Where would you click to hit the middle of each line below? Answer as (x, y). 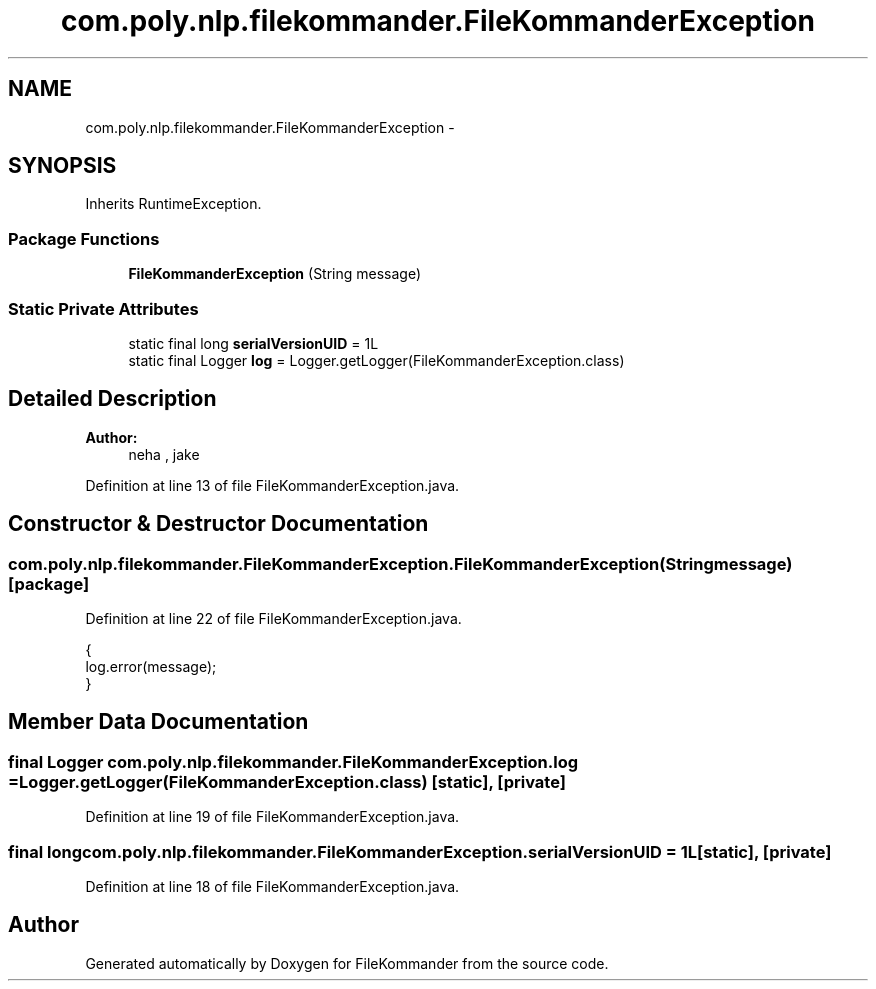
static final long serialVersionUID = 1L (253, 343)
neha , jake (164, 454)
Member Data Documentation (158, 722)
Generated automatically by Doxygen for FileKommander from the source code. (347, 963)
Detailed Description (112, 399)
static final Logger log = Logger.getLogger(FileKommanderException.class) (376, 360)
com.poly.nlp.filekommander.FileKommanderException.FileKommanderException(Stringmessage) (400, 563)
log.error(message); (151, 666)
